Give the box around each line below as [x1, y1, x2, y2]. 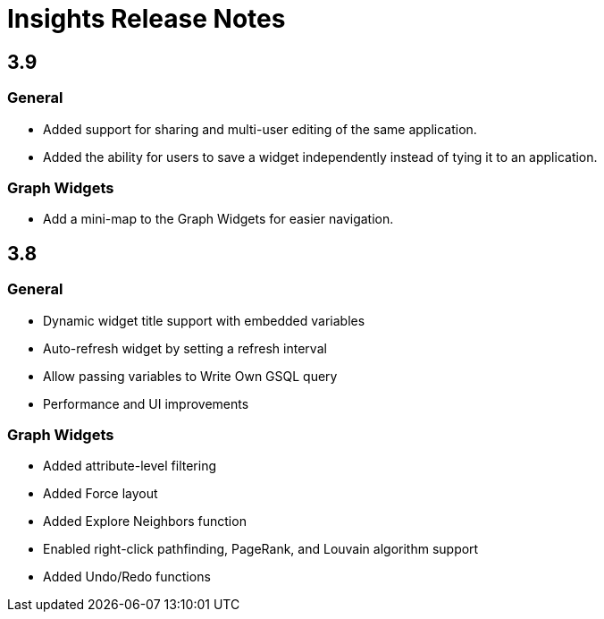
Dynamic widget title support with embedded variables [43, 312, 365, 328]
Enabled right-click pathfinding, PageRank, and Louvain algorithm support [43, 541, 479, 557]
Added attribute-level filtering [43, 458, 216, 474]
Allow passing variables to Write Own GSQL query [43, 368, 338, 384]
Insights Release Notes [7, 4, 286, 34]
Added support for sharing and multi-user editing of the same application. [43, 121, 477, 137]
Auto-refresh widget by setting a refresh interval [43, 340, 327, 356]
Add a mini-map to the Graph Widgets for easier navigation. [43, 211, 394, 227]
